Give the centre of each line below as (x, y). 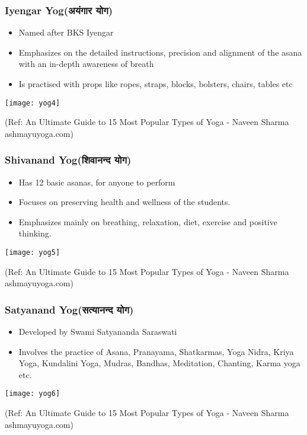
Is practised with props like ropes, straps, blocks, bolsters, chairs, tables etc (156, 84)
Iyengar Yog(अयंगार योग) (59, 10)
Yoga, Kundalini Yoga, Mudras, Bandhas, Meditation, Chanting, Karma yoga (159, 363)
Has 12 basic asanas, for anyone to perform (97, 182)
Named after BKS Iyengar (66, 32)
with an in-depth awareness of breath (86, 64)
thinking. (35, 233)
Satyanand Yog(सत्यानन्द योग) (69, 309)
